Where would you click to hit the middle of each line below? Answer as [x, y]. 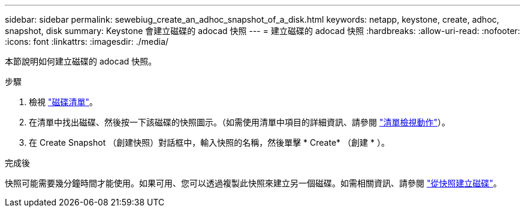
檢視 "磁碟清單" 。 [63, 102]
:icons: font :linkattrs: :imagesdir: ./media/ [87, 42]
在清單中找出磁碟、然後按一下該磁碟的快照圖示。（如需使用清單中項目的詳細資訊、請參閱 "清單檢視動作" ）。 [239, 122]
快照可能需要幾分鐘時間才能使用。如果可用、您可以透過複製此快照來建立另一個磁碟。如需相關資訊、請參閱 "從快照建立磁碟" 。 [253, 183]
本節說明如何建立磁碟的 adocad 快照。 [81, 61]
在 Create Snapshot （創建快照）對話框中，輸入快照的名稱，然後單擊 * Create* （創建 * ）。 [209, 142]
